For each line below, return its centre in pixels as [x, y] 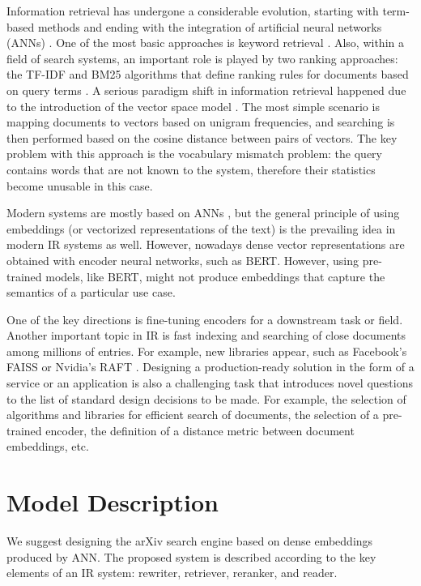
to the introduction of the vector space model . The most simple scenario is [193, 106]
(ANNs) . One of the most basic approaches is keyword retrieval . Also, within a [205, 43]
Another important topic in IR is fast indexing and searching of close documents [206, 335]
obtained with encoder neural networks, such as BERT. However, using [183, 260]
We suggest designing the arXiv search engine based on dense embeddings [190, 541]
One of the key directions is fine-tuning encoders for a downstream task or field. [205, 319]
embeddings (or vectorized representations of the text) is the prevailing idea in [201, 228]
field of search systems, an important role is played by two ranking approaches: [202, 58]
